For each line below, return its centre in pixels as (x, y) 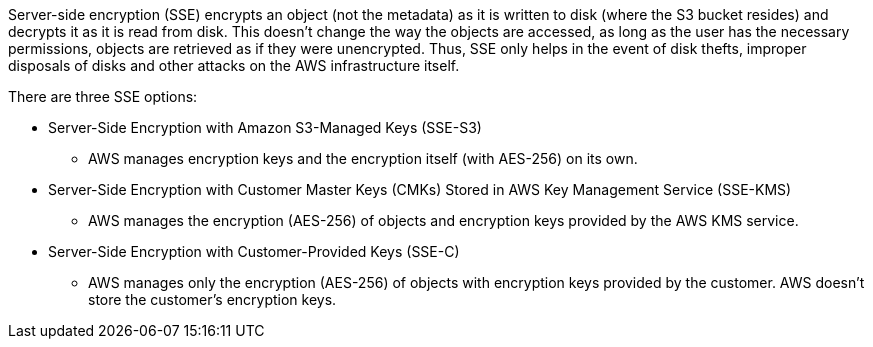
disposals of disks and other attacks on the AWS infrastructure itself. (234, 65)
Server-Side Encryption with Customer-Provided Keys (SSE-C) (254, 251)
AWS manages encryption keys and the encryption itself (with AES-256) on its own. (363, 158)
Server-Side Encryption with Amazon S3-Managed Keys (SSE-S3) (265, 127)
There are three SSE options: (103, 96)
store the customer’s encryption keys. (212, 299)
